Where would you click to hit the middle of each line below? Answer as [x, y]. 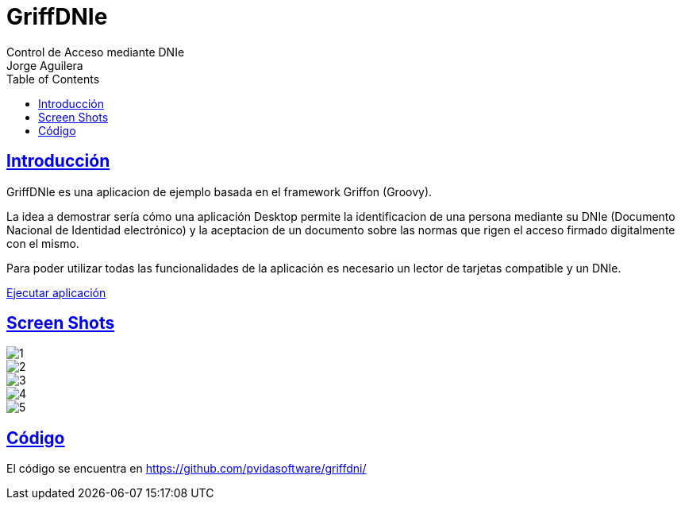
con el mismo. [43, 243]
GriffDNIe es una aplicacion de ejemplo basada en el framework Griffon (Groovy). [219, 191]
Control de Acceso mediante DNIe [96, 52]
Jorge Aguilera [45, 65]
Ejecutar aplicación [56, 292]
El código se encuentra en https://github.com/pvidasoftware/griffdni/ [187, 469]
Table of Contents [53, 79]
